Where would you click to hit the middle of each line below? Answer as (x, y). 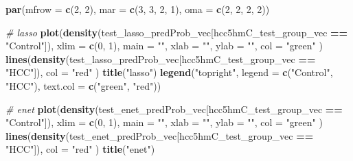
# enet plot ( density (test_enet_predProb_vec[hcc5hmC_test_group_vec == (174, 109)
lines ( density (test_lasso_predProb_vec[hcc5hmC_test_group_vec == (161, 59)
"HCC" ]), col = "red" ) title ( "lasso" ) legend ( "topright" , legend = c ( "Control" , (169, 72)
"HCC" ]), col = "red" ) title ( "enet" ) (80, 149)
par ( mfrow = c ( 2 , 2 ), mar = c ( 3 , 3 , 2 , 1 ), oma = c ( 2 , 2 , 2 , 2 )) (138, 9)
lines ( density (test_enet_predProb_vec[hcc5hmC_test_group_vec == (160, 135)
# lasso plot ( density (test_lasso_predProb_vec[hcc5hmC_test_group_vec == (177, 32)
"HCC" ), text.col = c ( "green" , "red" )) (83, 85)
